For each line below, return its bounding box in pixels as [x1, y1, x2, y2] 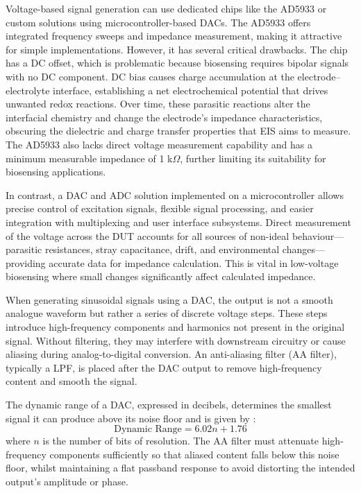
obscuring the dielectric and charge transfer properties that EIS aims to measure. [6, 123, 351, 138]
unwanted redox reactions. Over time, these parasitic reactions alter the [6, 96, 310, 111]
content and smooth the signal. [6, 374, 137, 388]
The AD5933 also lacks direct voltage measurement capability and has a [6, 137, 312, 151]
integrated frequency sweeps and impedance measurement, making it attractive [6, 28, 342, 43]
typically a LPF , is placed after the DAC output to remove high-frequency [6, 360, 322, 374]
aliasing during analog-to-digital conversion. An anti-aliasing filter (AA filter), [6, 347, 337, 361]
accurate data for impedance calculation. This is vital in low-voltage [49, 255, 339, 270]
